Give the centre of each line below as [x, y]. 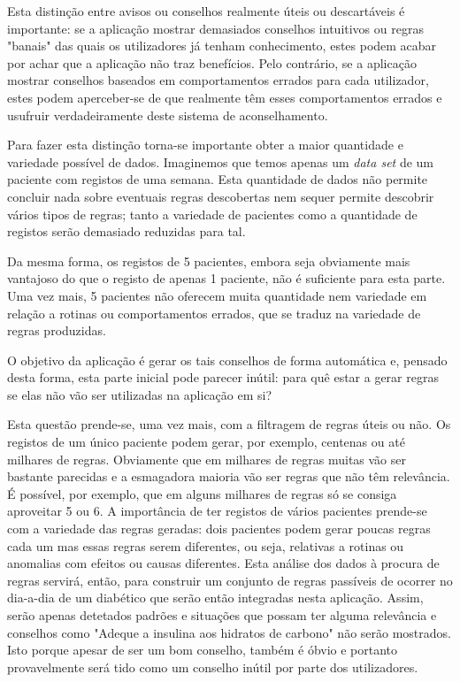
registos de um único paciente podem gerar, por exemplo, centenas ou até [206, 442]
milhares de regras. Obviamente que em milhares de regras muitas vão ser [207, 459]
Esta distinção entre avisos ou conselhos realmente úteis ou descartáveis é [206, 11]
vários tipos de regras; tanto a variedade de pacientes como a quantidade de [212, 214]
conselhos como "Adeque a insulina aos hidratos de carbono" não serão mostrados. [229, 632]
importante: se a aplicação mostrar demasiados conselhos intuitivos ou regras [215, 28]
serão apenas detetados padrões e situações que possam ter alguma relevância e [222, 615]
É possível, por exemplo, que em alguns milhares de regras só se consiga [202, 493]
